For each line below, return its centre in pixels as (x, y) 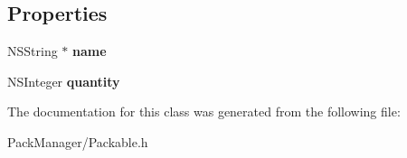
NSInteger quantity (64, 81)
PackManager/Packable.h (78, 141)
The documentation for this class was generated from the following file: (204, 112)
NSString (33, 51)
